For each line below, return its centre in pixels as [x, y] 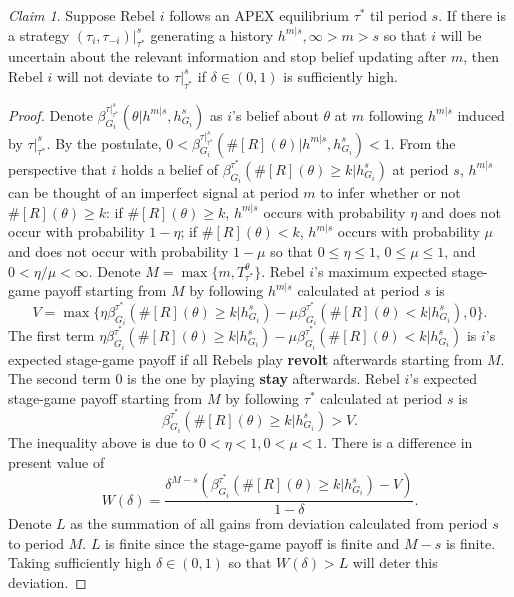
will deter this [395, 562]
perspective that [57, 168]
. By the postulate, [104, 142]
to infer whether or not [390, 192]
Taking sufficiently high [80, 562]
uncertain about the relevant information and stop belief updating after [227, 56]
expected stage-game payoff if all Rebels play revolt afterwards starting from [245, 358]
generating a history [212, 34]
